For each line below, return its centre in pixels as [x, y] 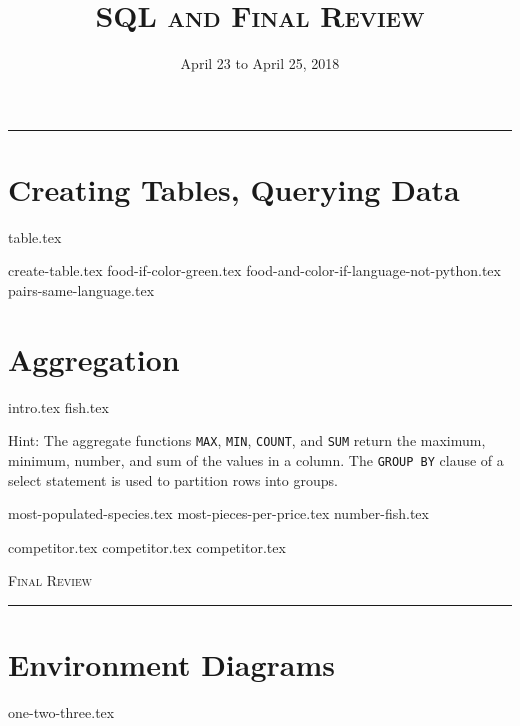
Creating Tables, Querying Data [234, 188]
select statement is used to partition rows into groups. [173, 479]
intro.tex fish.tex [58, 406]
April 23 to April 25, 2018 [260, 63]
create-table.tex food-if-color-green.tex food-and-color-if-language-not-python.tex [254, 270]
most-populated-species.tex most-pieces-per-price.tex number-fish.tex [218, 513]
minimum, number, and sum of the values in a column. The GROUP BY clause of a [256, 460]
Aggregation [94, 358]
